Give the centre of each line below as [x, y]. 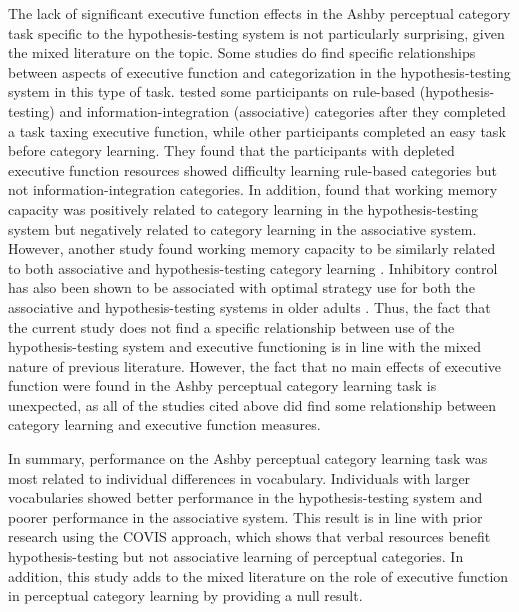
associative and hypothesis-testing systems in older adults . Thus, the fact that [249, 306]
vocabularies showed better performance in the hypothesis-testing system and [245, 497]
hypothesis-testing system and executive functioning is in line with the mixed [244, 346]
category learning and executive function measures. [164, 424]
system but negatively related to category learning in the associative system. [242, 228]
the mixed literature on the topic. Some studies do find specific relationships [242, 52]
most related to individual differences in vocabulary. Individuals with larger [239, 477]
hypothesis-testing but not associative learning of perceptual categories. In [236, 556]
